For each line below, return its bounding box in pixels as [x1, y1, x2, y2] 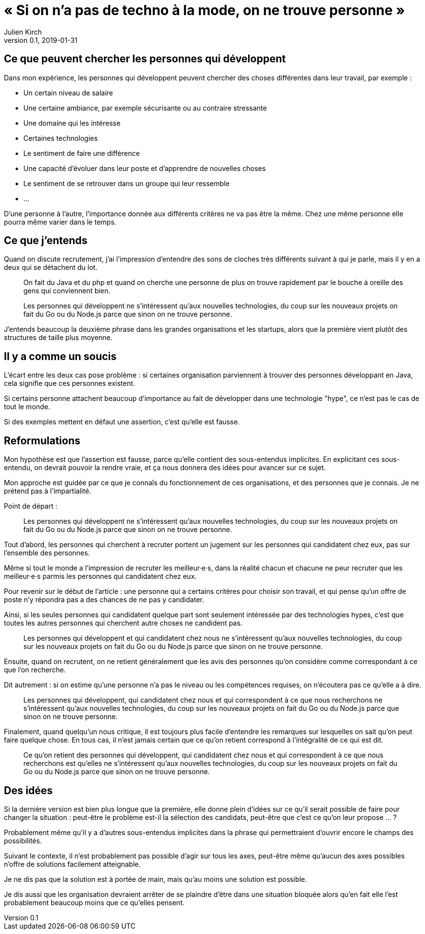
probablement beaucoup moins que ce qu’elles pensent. [4, 898, 185, 907]
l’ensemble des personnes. [4, 549, 90, 557]
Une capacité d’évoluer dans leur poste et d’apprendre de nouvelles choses [23, 164, 266, 172]
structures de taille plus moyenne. [4, 333, 113, 342]
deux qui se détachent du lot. [4, 263, 97, 272]
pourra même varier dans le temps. [4, 217, 116, 226]
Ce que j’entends [4, 234, 88, 247]
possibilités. [4, 836, 42, 845]
